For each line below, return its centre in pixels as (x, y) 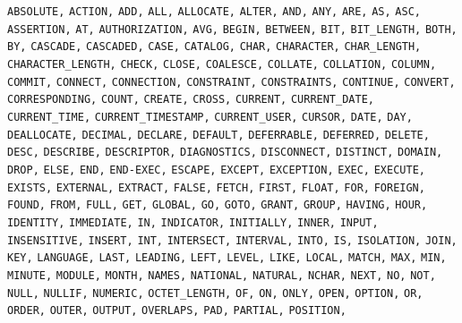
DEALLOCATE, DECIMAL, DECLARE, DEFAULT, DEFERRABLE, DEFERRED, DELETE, (218, 135)
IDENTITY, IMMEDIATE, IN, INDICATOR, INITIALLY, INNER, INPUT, (193, 222)
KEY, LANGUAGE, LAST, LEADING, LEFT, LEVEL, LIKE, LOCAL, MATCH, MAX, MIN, (227, 258)
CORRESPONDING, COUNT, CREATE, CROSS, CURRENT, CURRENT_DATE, (191, 100)
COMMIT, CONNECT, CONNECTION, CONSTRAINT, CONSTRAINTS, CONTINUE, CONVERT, (231, 82)
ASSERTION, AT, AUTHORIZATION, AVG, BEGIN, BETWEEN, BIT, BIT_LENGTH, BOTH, (232, 29)
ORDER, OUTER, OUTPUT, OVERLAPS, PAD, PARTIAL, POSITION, (177, 311)
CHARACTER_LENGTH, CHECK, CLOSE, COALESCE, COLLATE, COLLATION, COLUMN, (222, 64)
